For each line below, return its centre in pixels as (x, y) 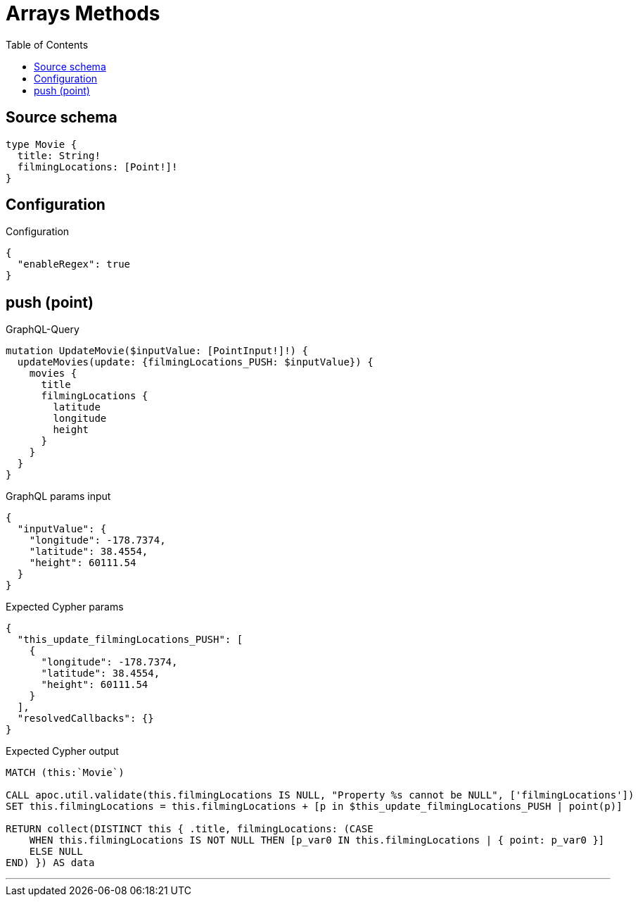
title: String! (59, 155)
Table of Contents (47, 44)
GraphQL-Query (43, 330)
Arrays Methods (83, 13)
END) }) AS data (50, 863)
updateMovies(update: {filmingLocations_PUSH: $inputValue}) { (195, 362)
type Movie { (42, 144)
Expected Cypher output (62, 751)
